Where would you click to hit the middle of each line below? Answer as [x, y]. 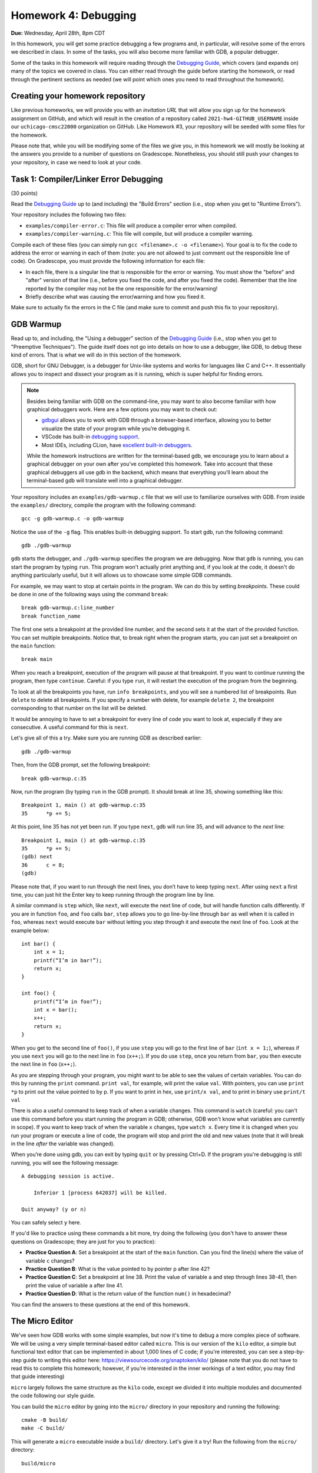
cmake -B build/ [45, 1420]
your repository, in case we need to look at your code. [77, 162]
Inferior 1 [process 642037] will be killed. [100, 1193]
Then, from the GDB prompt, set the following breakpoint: [80, 765]
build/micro [39, 1463]
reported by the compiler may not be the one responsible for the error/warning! [122, 288]
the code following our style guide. [53, 1396]
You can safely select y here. [46, 1223]
